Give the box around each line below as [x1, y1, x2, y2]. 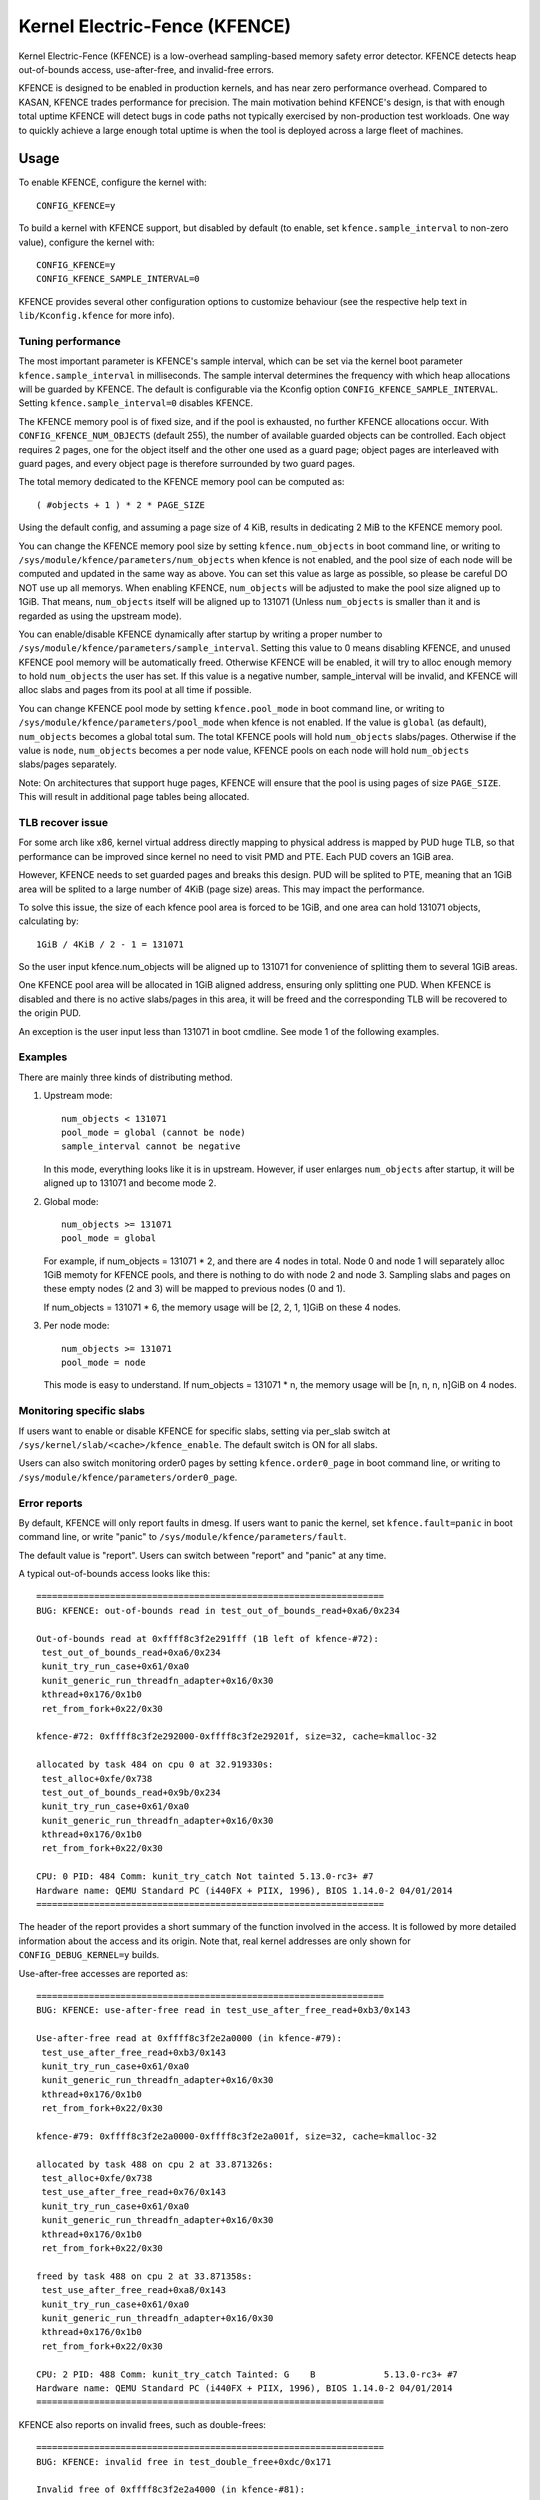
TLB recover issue [18, 815, 109, 829]
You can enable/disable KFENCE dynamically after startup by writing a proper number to [18, 628, 383, 640]
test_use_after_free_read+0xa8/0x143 [41, 2285, 227, 2296]
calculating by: [18, 915, 79, 927]
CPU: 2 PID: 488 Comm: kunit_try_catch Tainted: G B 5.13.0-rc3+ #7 [36, 2368, 459, 2380]
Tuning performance [18, 334, 121, 348]
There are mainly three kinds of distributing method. [18, 1071, 234, 1083]
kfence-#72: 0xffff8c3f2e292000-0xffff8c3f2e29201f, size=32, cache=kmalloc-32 [36, 1731, 437, 1742]
